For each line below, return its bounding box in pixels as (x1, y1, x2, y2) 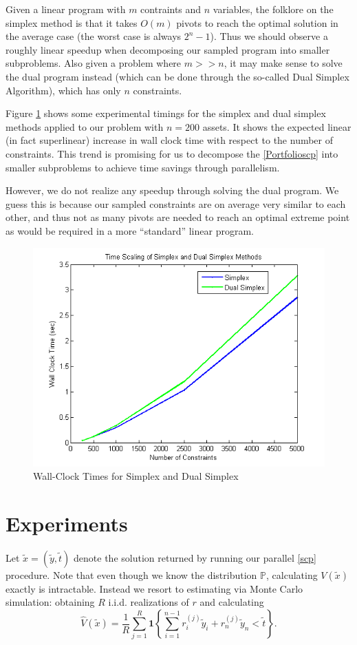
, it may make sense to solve (224, 56, 343, 70)
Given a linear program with (6, 2, 126, 16)
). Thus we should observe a (210, 29, 328, 43)
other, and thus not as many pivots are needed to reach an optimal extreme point (6, 210, 350, 224)
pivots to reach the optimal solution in (176, 15, 338, 30)
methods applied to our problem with (6, 119, 164, 134)
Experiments (6, 509, 128, 537)
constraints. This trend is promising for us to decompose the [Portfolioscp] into (6, 146, 338, 160)
